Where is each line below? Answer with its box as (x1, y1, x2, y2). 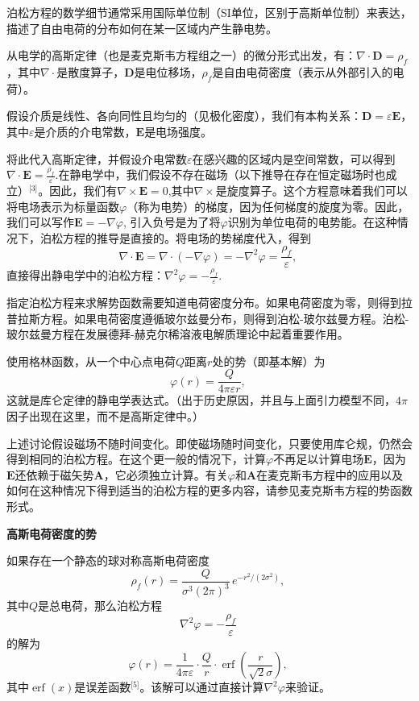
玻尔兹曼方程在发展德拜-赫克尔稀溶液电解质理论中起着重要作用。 (6, 326, 349, 342)
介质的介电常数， (45, 122, 136, 139)
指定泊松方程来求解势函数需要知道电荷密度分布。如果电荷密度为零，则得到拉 (6, 294, 413, 311)
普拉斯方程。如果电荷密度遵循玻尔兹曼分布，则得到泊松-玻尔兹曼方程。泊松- (6, 309, 409, 326)
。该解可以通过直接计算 (139, 678, 264, 695)
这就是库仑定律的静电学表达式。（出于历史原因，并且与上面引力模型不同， (6, 392, 396, 409)
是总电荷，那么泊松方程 (38, 597, 163, 614)
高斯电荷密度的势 (6, 525, 97, 541)
